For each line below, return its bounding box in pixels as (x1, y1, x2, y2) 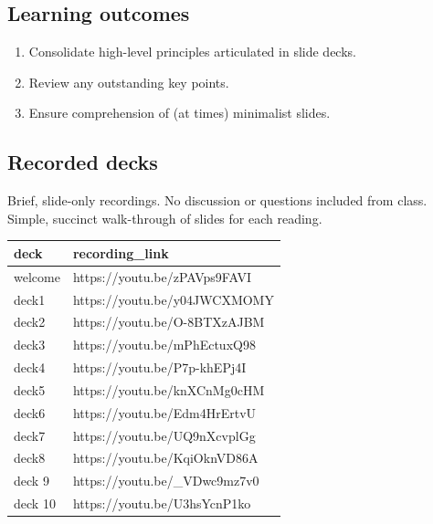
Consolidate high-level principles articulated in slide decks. (28, 42, 356, 61)
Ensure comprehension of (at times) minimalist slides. (28, 103, 331, 122)
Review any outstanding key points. (28, 72, 229, 91)
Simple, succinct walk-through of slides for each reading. (7, 208, 322, 227)
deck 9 (14, 471, 49, 490)
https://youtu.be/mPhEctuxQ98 (72, 335, 256, 354)
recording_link (72, 243, 169, 262)
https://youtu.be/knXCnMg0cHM (72, 380, 265, 399)
